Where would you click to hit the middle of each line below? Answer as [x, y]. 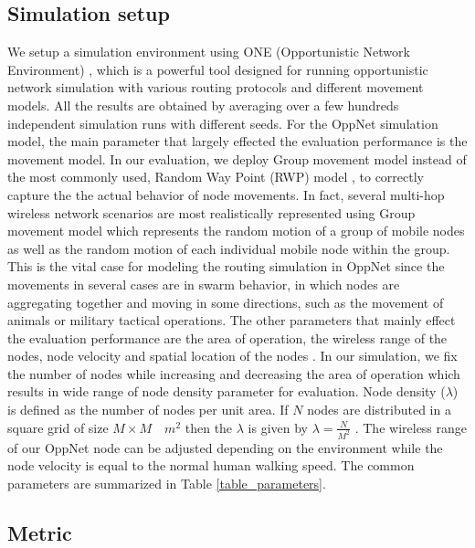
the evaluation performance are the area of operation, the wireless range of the [227, 337]
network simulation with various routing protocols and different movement [216, 87]
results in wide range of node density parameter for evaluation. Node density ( [227, 391]
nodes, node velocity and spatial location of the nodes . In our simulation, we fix [232, 356]
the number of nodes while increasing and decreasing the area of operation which [234, 373]
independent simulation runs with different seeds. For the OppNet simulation [223, 123]
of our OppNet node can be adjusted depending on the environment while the [225, 447]
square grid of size [58, 427]
